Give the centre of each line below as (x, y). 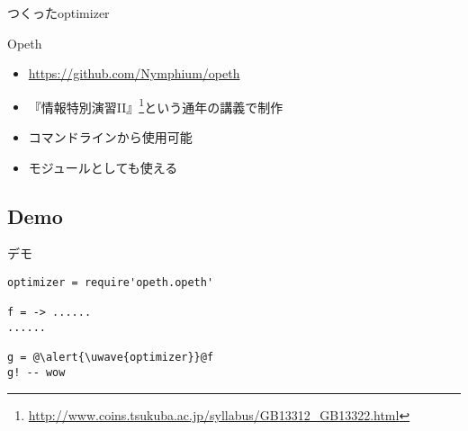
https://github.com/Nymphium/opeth (134, 73)
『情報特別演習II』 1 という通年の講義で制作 (156, 105)
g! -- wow (36, 372)
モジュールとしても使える (103, 167)
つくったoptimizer (58, 13)
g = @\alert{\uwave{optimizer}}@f (111, 358)
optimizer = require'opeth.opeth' (111, 283)
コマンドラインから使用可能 (110, 137)
